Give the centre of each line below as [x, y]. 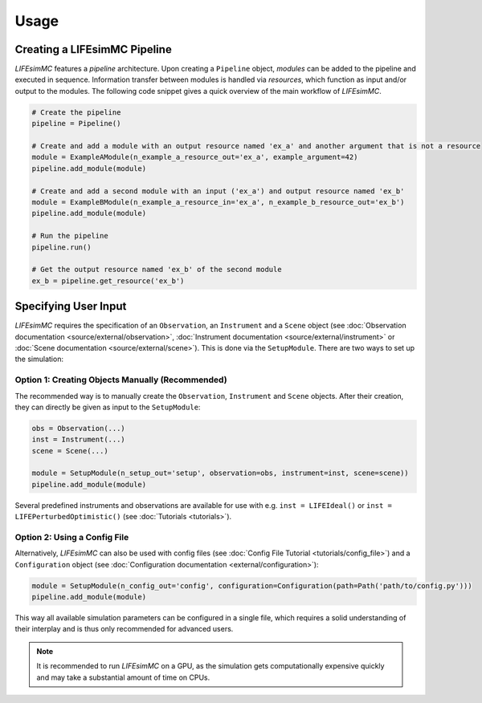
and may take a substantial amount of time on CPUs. [123, 677]
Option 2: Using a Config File [72, 537]
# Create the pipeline [76, 112]
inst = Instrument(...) [79, 440]
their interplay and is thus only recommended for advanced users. [124, 629]
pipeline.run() [61, 247]
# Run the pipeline [70, 236]
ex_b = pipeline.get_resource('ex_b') [108, 280]
